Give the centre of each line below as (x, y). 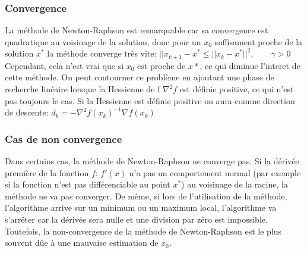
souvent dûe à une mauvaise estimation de (82, 243)
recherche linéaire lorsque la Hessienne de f (83, 89)
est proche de (162, 65)
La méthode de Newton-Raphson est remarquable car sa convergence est (137, 30)
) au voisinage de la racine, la (235, 184)
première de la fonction (47, 172)
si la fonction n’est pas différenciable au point (88, 184)
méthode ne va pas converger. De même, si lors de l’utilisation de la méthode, (146, 196)
